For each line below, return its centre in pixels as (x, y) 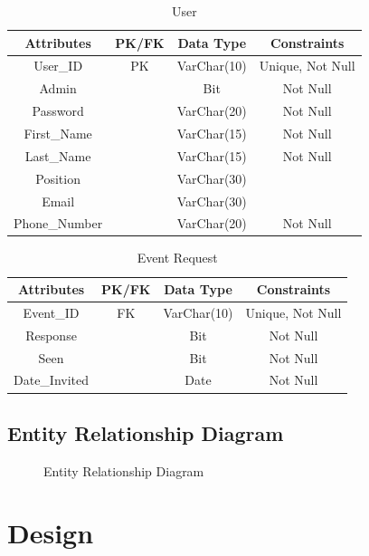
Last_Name (58, 155)
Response (51, 335)
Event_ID (51, 312)
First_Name (58, 133)
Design (51, 533)
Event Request (177, 258)
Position (58, 178)
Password (58, 111)
